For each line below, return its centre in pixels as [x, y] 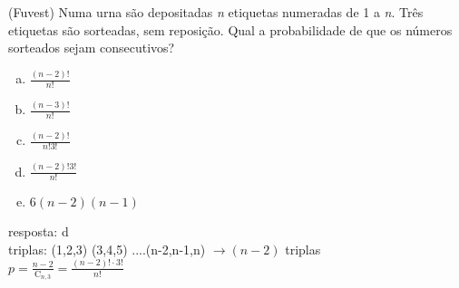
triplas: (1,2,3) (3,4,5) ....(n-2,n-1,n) [107, 249]
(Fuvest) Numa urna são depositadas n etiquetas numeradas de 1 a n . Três [216, 12]
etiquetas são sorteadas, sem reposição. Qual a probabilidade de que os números [230, 29]
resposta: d [39, 231]
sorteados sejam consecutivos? [92, 48]
